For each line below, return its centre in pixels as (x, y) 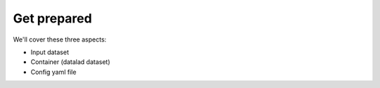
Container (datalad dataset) (70, 62)
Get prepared (52, 18)
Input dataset (50, 52)
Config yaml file (53, 72)
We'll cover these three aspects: (60, 39)
